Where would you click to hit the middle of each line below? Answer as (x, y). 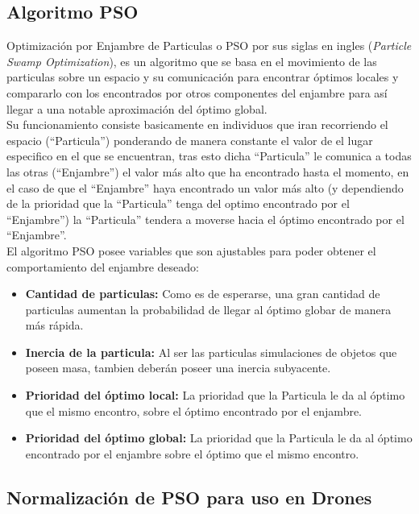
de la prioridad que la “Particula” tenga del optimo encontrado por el (178, 203)
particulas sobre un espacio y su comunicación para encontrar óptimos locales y (203, 77)
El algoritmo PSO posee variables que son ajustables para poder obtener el (191, 250)
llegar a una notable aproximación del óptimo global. (137, 108)
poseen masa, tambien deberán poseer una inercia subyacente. (178, 368)
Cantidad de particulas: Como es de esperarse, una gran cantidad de (203, 294)
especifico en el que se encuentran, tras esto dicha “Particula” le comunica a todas (209, 156)
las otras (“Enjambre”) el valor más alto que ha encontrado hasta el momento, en (208, 171)
